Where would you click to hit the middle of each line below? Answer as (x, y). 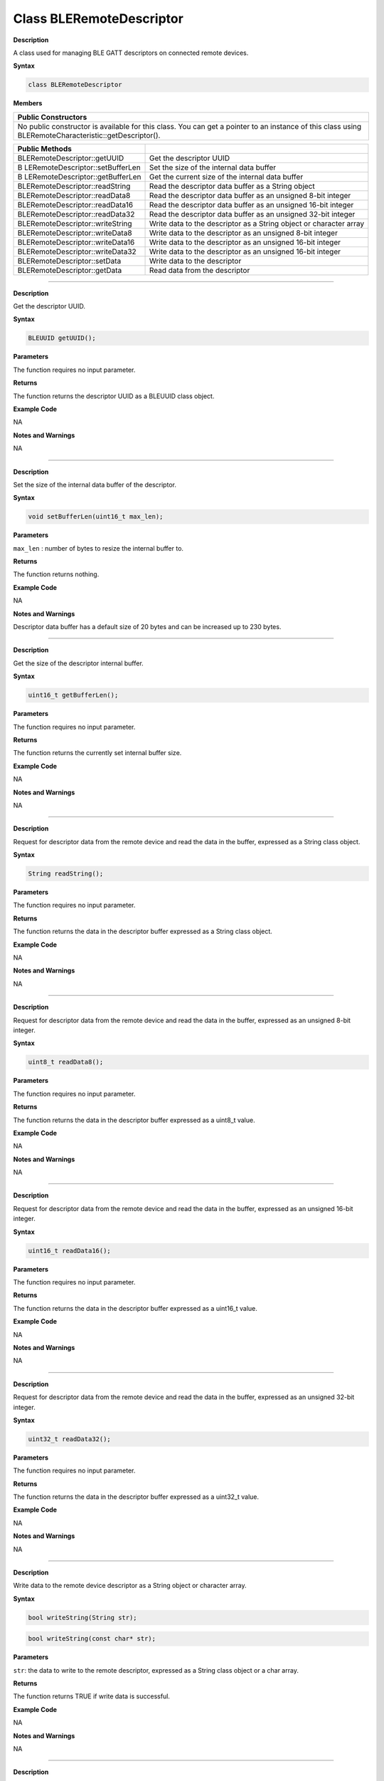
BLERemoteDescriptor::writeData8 (75, 233)
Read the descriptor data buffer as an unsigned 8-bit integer (250, 195)
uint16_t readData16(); (70, 1251)
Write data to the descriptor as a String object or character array (257, 223)
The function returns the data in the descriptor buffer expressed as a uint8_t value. (134, 1120)
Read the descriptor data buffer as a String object (232, 186)
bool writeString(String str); (83, 1618)
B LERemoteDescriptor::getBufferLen (79, 177)
